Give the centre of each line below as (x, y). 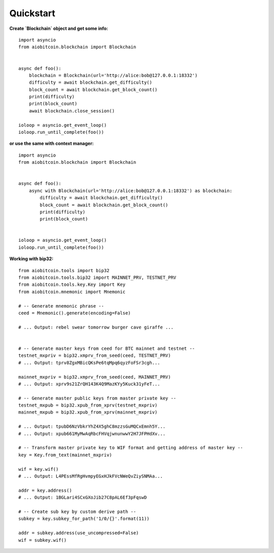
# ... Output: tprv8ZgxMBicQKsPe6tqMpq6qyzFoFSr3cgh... (89, 363)
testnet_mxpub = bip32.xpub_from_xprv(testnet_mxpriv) (88, 405)
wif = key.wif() (39, 469)
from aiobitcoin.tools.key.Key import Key (72, 285)
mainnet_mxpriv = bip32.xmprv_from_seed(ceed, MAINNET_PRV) (95, 377)
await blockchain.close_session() (72, 111)
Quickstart (32, 13)
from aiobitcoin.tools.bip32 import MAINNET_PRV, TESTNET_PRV (97, 278)
